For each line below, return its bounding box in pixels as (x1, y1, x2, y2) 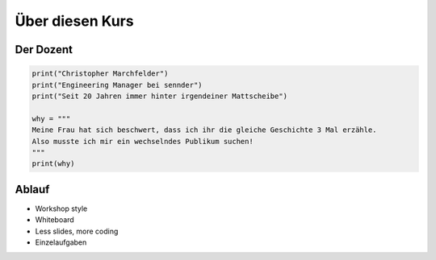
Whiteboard (35, 215, 74, 225)
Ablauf (15, 182, 50, 196)
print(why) (31, 159, 75, 168)
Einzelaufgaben (35, 237, 87, 247)
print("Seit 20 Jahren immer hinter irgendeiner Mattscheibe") (31, 91, 288, 101)
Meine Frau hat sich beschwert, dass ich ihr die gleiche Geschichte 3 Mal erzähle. (31, 126, 377, 134)
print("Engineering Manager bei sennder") (31, 80, 203, 89)
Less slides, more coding (35, 226, 119, 236)
